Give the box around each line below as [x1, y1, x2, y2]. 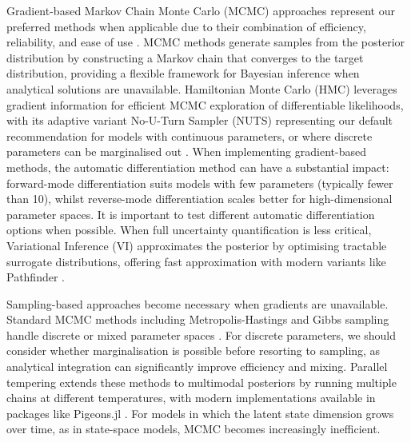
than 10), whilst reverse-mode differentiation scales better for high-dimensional [6, 190, 393, 207]
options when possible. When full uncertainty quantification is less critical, [6, 221, 372, 238]
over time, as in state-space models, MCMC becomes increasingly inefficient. [6, 420, 381, 437]
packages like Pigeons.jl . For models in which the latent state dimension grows [6, 404, 394, 421]
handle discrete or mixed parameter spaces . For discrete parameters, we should [6, 326, 397, 343]
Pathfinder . [6, 269, 65, 285]
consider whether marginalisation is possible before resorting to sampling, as [6, 342, 381, 359]
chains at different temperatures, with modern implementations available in [6, 389, 376, 406]
